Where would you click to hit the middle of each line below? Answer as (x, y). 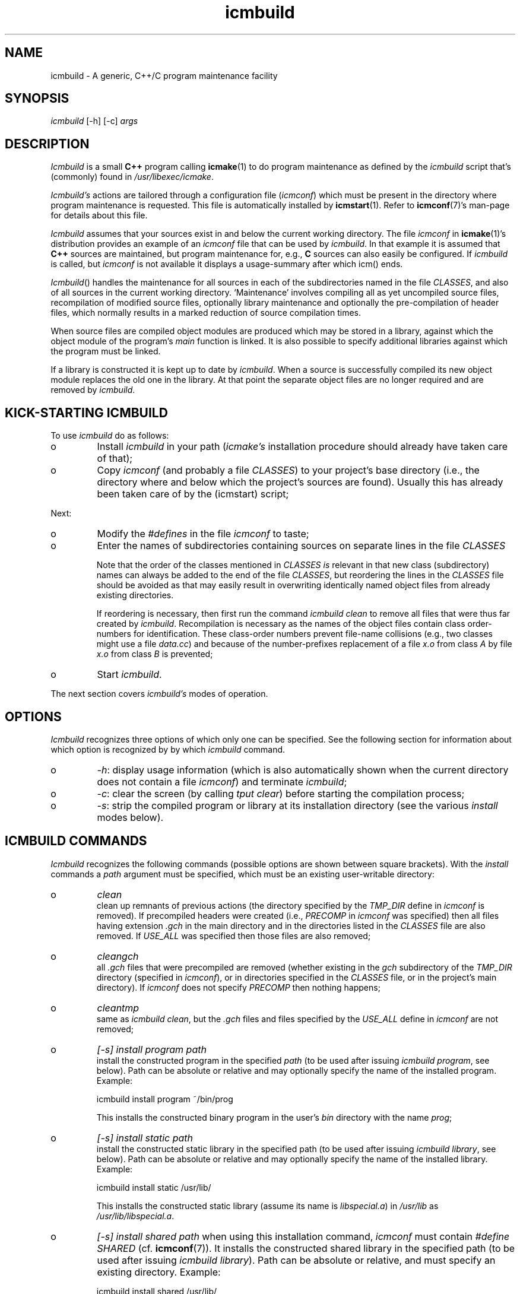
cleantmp (118, 1008)
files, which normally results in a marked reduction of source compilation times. (206, 313)
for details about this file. (99, 215)
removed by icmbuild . (93, 390)
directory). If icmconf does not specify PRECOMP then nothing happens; (238, 987)
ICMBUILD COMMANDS (76, 841)
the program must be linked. (106, 351)
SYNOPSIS (37, 99)
